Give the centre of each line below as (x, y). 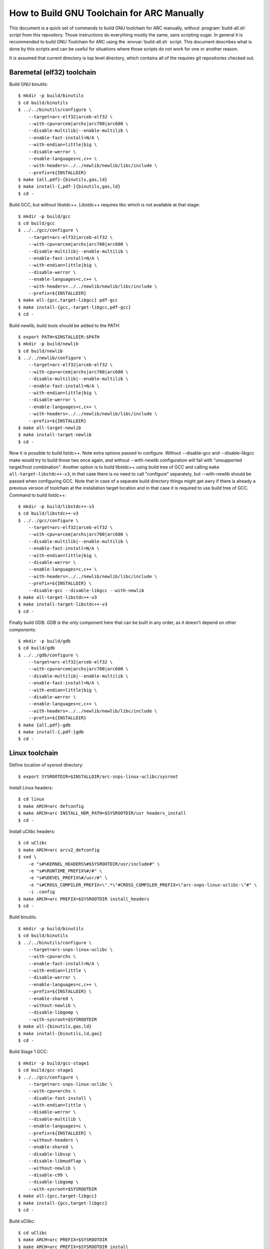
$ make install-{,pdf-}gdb (51, 732)
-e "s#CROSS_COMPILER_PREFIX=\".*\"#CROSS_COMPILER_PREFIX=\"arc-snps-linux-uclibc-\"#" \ (143, 885)
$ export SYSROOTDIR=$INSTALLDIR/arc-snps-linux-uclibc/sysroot (98, 776)
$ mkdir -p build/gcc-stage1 (54, 1063)
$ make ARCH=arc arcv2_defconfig (59, 850)
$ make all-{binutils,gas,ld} (55, 1026)
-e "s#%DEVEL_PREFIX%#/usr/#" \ (68, 878)
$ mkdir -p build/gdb (44, 641)
